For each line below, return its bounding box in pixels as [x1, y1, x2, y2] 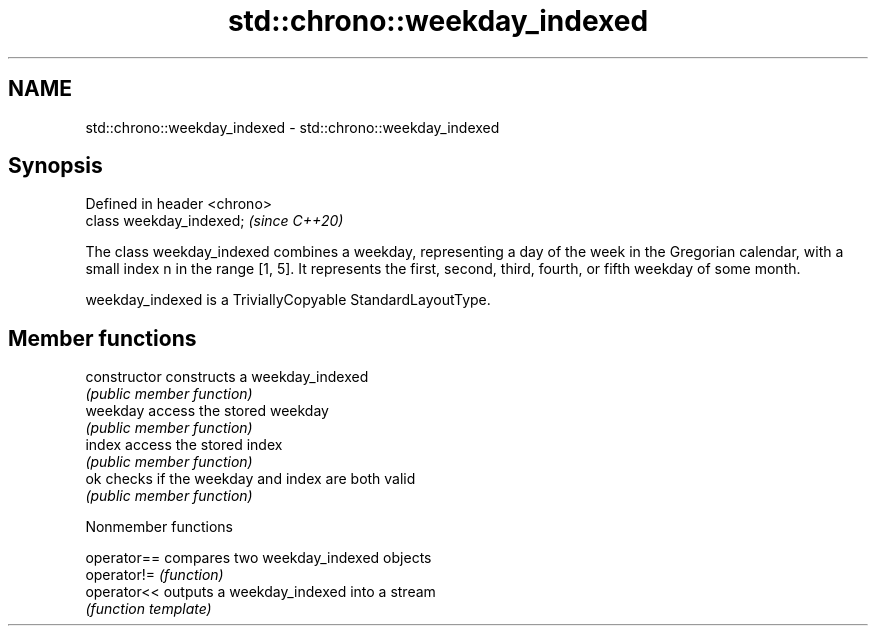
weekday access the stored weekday [85, 402, 329, 420]
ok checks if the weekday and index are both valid [85, 470, 416, 488]
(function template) [85, 600, 212, 618]
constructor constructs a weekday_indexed [85, 368, 369, 386]
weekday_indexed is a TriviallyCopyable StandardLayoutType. [85, 291, 491, 309]
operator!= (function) [85, 566, 224, 584]
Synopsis [8, 153, 103, 179]
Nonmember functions [85, 518, 233, 536]
